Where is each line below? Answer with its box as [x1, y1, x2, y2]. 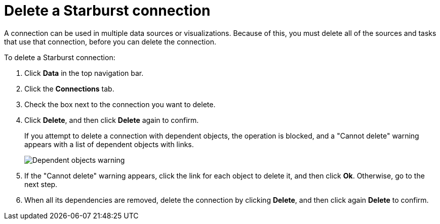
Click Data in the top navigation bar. [24, 68, 144, 77]
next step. [24, 180, 58, 189]
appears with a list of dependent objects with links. [24, 140, 194, 149]
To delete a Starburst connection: [4, 53, 115, 62]
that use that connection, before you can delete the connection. [4, 37, 216, 46]
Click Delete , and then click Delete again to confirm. [24, 115, 199, 124]
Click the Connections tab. [24, 84, 114, 93]
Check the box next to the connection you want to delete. [24, 100, 216, 109]
